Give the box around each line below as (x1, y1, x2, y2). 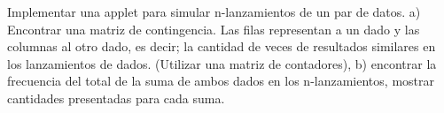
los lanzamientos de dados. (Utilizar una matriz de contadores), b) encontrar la (7, 54, 437, 72)
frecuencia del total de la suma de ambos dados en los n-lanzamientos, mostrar (7, 72, 434, 90)
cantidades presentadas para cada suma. (7, 88, 225, 107)
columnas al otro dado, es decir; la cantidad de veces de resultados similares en (7, 37, 436, 56)
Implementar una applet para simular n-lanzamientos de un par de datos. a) (7, 3, 421, 20)
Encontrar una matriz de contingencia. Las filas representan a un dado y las (7, 19, 420, 38)
